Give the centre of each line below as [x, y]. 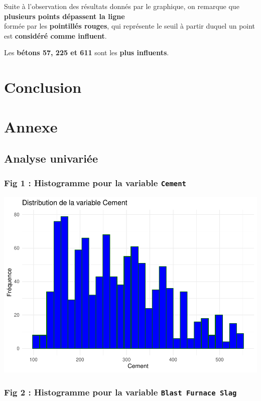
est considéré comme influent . [55, 35]
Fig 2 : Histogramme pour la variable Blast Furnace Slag [120, 392]
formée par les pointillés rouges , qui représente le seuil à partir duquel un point [130, 26]
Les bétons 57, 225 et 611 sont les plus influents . [87, 52]
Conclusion [43, 87]
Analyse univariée [51, 158]
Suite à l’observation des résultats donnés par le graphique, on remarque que [122, 6]
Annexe [31, 126]
